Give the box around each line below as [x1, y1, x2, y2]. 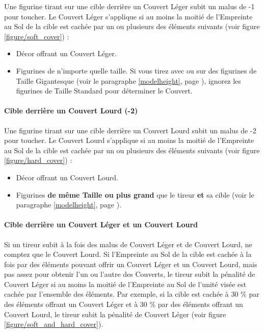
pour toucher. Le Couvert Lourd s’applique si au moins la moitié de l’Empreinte [4, 135, 254, 146]
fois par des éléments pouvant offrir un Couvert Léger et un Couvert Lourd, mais [4, 258, 257, 269]
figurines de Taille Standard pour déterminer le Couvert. [16, 85, 193, 96]
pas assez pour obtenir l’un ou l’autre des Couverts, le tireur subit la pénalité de [4, 269, 255, 279]
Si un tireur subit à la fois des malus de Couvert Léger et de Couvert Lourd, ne [4, 239, 252, 249]
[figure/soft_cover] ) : [4, 31, 69, 41]
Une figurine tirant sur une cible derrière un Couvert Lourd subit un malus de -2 [4, 125, 256, 135]
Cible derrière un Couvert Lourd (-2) [4, 105, 138, 116]
